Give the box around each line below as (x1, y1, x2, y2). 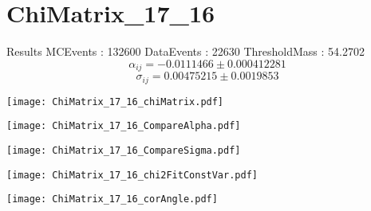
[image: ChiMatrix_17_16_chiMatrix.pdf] (6, 96, 224, 107)
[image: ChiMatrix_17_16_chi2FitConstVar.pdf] (6, 169, 258, 181)
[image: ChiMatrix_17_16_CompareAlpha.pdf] (6, 120, 241, 132)
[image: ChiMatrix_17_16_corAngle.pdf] (6, 193, 218, 205)
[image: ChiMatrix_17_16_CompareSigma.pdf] (6, 144, 241, 156)
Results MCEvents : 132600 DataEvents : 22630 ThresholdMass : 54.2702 (6, 43, 365, 60)
